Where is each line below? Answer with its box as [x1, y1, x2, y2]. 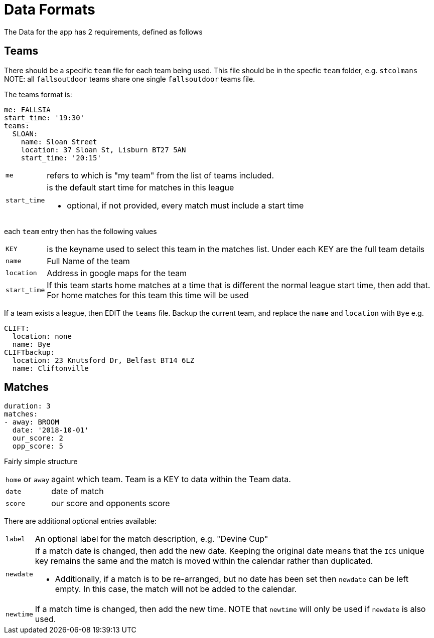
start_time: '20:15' [21, 153, 101, 162]
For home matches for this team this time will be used [47, 290, 249, 300]
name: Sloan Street [21, 137, 97, 146]
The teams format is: [4, 90, 72, 99]
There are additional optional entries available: [4, 517, 157, 526]
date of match [51, 486, 104, 497]
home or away [6, 474, 50, 485]
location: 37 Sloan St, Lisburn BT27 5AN [21, 145, 186, 154]
